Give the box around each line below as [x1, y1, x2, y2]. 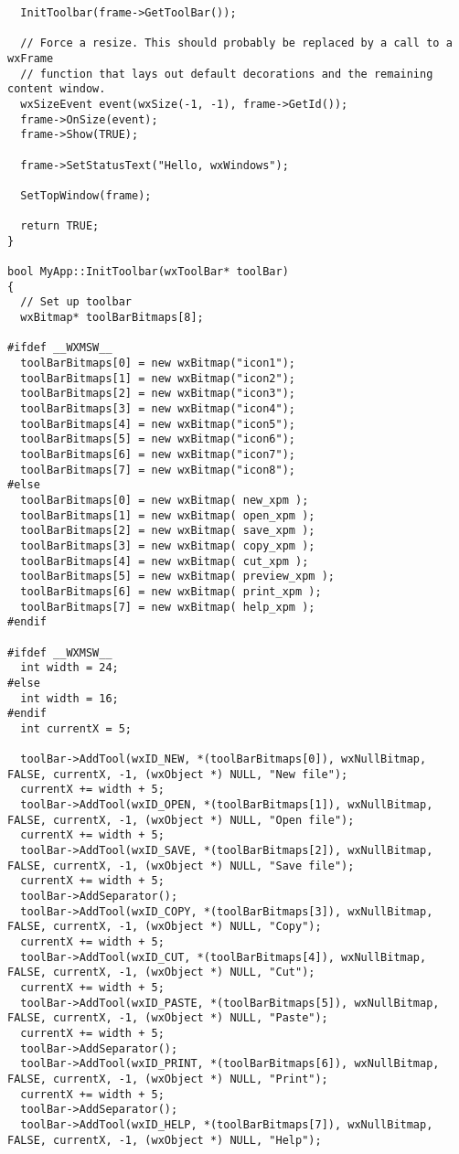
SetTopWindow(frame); [20, 188, 152, 202]
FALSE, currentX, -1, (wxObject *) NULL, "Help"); [7, 1133, 322, 1147]
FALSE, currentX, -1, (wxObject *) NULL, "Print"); [7, 1072, 328, 1085]
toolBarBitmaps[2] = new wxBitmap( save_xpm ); [20, 524, 315, 538]
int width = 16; [20, 691, 119, 705]
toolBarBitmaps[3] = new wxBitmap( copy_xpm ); [20, 539, 315, 552]
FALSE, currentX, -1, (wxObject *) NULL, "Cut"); [7, 966, 315, 979]
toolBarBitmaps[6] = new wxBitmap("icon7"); [20, 448, 295, 462]
